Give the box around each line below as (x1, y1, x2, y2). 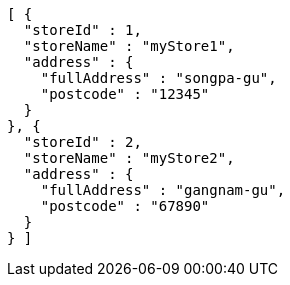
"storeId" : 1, (23, 22, 142, 38)
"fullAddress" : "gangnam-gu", (40, 182, 286, 198)
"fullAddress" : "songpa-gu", (40, 70, 277, 86)
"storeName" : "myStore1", (23, 38, 235, 54)
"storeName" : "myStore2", (23, 150, 235, 166)
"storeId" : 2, (23, 134, 142, 150)
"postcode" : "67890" (40, 198, 210, 214)
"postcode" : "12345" (40, 86, 210, 102)
